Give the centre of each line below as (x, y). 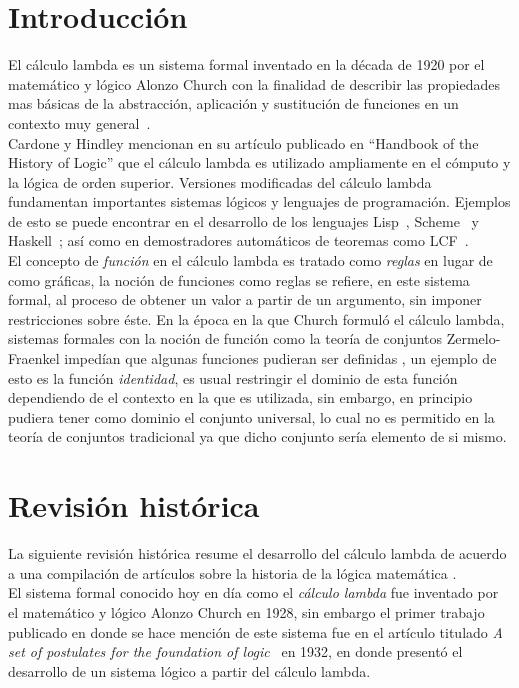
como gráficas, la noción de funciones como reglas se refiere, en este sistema (239, 279)
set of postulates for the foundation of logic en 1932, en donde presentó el (235, 651)
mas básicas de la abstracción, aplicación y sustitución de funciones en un (233, 103)
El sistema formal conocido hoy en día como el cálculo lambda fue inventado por (253, 592)
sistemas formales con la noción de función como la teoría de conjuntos (225, 338)
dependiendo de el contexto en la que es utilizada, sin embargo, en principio (240, 397)
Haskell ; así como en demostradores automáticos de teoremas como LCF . (238, 240)
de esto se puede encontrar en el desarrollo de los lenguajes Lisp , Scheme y (243, 220)
